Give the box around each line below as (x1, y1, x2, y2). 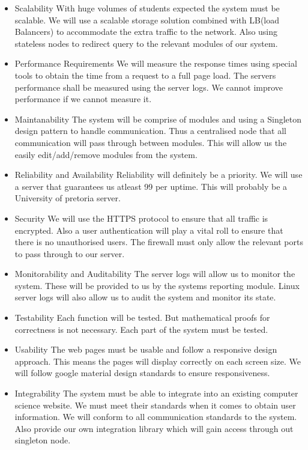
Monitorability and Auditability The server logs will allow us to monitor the (14, 267, 295, 280)
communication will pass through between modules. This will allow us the (14, 136, 287, 148)
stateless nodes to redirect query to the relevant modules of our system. (14, 37, 278, 49)
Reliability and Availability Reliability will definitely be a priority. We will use (14, 168, 303, 181)
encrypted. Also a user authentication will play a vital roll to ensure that (14, 223, 283, 236)
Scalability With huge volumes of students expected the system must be (14, 2, 280, 14)
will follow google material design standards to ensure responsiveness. (14, 366, 270, 379)
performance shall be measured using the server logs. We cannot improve (14, 81, 283, 93)
